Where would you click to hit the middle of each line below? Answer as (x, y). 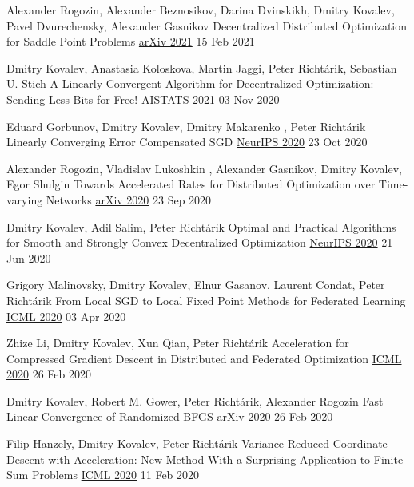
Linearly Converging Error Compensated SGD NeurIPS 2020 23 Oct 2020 (187, 142)
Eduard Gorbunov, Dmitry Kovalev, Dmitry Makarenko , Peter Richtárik (186, 126)
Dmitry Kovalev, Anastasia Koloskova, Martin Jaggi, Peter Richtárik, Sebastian (202, 67)
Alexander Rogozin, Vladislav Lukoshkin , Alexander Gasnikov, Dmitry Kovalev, (204, 168)
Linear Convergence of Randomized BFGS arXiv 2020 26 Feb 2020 (170, 416)
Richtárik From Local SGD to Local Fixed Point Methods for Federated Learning (206, 300)
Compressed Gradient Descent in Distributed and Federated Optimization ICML (204, 358)
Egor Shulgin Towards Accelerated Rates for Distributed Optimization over (191, 184)
